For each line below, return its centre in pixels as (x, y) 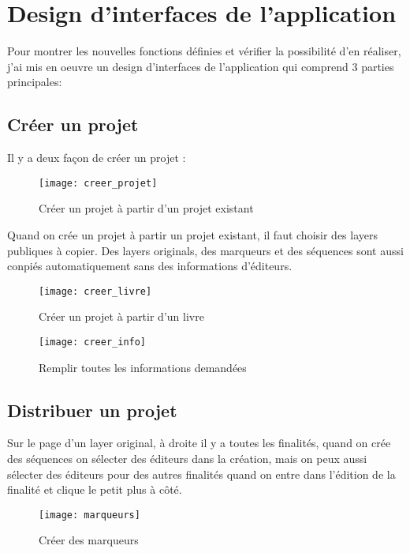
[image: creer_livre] (95, 291)
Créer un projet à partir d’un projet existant (146, 208)
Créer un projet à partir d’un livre (121, 316)
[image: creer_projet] (98, 183)
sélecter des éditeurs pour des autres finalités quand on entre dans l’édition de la (201, 474)
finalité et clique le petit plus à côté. (95, 489)
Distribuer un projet (92, 410)
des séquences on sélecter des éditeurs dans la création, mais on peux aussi (187, 459)
